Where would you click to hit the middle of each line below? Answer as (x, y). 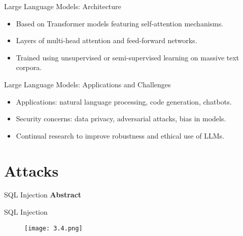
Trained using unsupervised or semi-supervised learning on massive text (128, 57)
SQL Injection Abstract (43, 195)
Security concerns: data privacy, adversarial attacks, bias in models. (121, 119)
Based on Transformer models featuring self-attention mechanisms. (120, 23)
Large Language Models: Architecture (63, 6)
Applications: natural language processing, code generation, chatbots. (124, 101)
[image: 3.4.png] (54, 228)
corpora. (29, 67)
